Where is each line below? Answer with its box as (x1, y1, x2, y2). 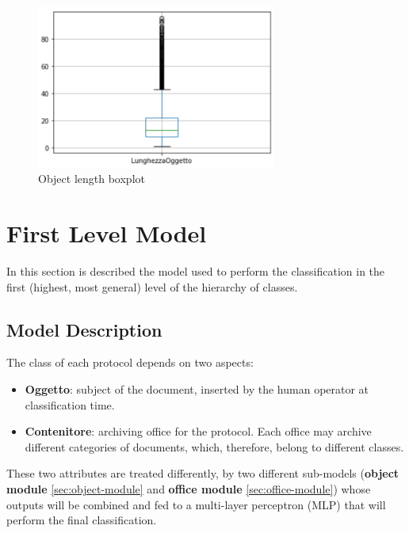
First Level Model (6, 217, 207, 249)
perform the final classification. (6, 512, 157, 528)
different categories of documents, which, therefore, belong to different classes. (25, 438, 404, 455)
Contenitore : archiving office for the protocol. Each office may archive (25, 423, 372, 440)
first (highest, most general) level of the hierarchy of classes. (6, 278, 298, 295)
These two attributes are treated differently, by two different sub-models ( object (6, 465, 399, 482)
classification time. (25, 396, 115, 413)
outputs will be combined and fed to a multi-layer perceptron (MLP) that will (6, 496, 386, 512)
